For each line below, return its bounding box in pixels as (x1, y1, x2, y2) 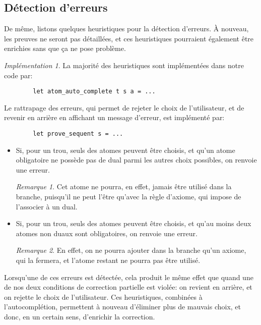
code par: (4, 70, 33, 80)
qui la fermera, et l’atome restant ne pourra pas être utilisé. (16, 255, 201, 265)
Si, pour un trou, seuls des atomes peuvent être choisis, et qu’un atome (16, 144, 235, 155)
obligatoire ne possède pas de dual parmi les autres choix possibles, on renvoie (16, 154, 257, 165)
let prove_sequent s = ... (33, 130, 123, 138)
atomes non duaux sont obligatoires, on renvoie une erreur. (16, 228, 198, 238)
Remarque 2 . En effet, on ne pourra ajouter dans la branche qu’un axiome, (16, 245, 246, 255)
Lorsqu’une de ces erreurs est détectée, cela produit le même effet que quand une (4, 272, 253, 282)
